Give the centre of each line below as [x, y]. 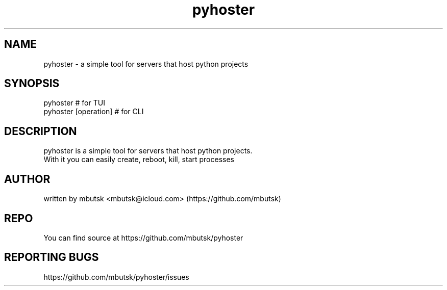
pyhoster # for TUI [74, 103]
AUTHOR [27, 179]
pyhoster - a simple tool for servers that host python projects [146, 64]
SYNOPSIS [32, 84]
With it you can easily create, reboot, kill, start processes [139, 160]
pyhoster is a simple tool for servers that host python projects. [148, 151]
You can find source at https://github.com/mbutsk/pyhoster [143, 238]
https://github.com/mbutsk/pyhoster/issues [116, 277]
